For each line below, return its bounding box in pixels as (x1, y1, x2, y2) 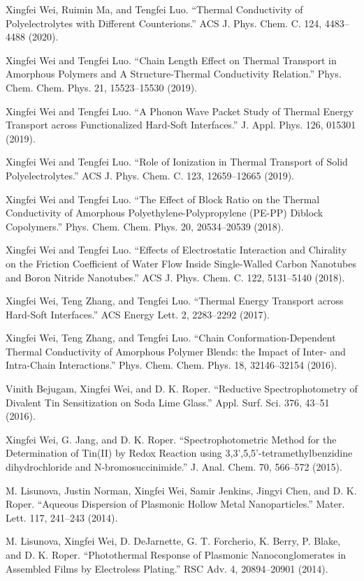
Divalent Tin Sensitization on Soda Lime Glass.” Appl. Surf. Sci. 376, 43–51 (6, 395, 330, 409)
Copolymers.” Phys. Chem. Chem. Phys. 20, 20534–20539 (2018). (6, 219, 284, 233)
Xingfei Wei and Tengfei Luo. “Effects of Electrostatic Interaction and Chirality (6, 242, 347, 257)
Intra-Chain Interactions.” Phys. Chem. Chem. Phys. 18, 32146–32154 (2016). (6, 358, 337, 372)
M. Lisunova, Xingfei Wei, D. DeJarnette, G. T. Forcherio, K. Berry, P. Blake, (6, 534, 341, 548)
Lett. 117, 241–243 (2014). (6, 510, 118, 524)
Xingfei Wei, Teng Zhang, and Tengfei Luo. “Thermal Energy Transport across (6, 293, 344, 308)
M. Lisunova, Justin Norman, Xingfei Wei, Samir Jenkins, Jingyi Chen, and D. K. (6, 483, 357, 497)
